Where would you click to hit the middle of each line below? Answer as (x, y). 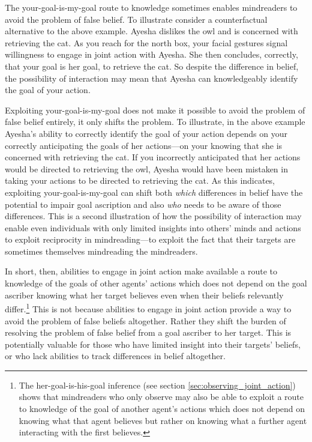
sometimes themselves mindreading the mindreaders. (101, 251)
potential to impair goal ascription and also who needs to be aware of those (143, 204)
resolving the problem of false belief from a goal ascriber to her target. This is (148, 332)
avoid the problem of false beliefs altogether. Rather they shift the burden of (145, 320)
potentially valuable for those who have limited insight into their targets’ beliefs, (153, 344)
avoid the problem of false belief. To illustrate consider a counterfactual (136, 19)
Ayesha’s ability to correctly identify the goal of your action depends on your (146, 133)
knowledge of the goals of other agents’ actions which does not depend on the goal (156, 283)
